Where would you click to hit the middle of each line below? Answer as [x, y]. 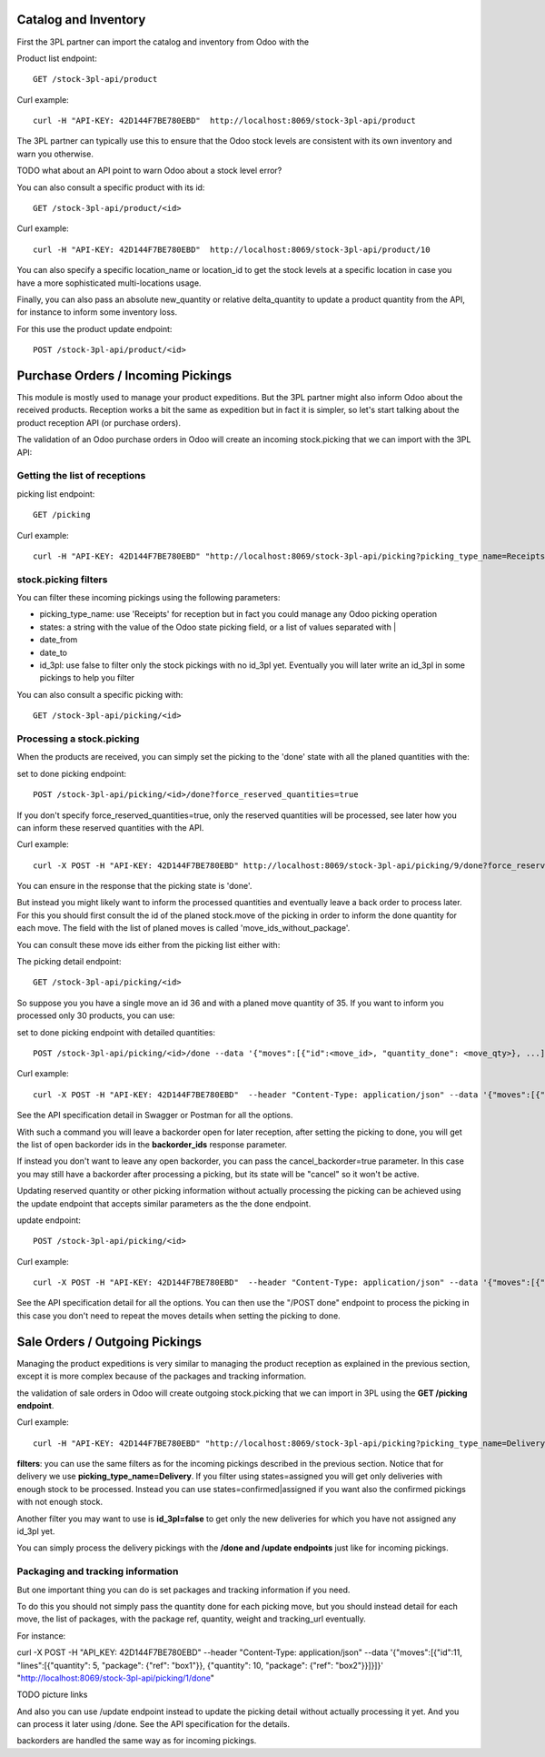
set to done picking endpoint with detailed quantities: [116, 1032]
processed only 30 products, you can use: [96, 1015]
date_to [54, 652]
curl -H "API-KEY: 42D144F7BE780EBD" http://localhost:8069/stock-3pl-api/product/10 [232, 249]
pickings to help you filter [87, 678]
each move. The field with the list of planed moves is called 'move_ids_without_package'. [183, 928]
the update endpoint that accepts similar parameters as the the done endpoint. [164, 1203]
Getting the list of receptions [81, 476]
